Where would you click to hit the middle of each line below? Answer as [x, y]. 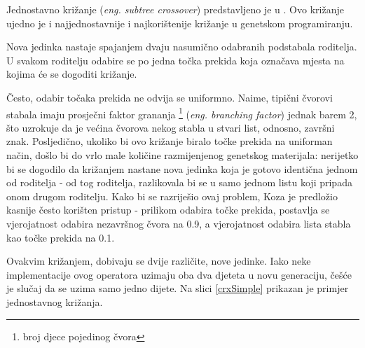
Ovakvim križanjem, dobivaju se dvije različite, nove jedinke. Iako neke [159, 261]
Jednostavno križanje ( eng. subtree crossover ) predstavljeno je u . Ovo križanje [175, 9]
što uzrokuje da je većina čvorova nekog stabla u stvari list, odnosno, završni [171, 127]
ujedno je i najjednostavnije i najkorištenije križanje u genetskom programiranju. [180, 23]
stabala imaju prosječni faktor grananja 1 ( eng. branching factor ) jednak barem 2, [182, 113]
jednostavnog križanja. [55, 301]
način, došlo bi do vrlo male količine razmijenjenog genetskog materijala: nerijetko [182, 155]
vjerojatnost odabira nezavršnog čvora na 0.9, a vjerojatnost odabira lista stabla [179, 223]
